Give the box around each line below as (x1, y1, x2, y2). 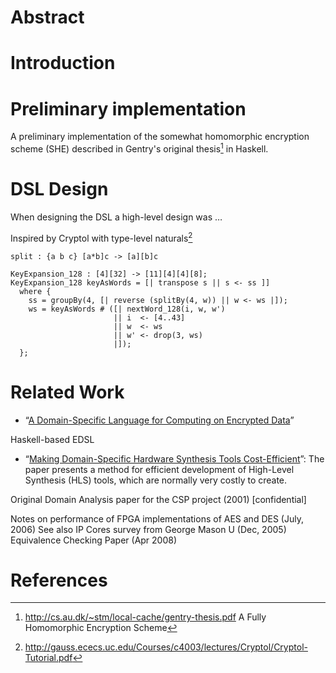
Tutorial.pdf (24, 652, 73, 664)
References (10, 569, 108, 591)
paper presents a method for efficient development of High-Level (24, 463, 295, 475)
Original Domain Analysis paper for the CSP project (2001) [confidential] (10, 493, 307, 505)
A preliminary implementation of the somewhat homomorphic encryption (10, 131, 310, 143)
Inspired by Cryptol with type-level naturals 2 (10, 230, 193, 244)
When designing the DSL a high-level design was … (10, 211, 223, 223)
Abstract (10, 6, 85, 29)
